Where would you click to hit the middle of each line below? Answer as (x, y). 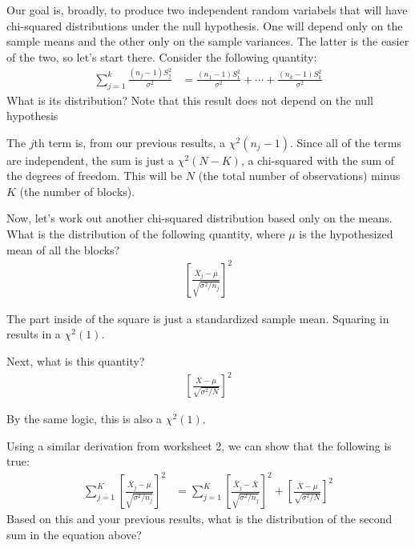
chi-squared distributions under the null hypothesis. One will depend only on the (205, 25)
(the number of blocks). (77, 191)
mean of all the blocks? (63, 249)
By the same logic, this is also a (85, 419)
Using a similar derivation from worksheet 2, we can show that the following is (199, 445)
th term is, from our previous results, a (130, 142)
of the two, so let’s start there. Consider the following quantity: (162, 56)
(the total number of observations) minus (299, 176)
